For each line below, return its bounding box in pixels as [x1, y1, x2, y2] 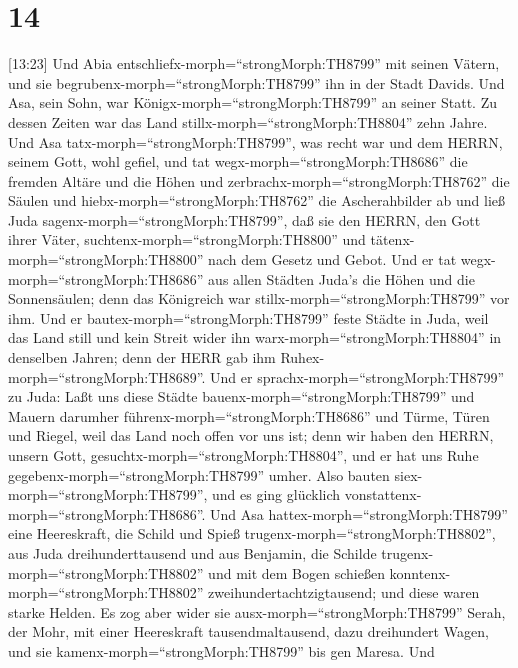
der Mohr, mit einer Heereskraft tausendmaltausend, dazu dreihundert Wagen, [8, 621, 489, 642]
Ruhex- [280, 347, 325, 368]
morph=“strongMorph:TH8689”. [8, 366, 206, 387]
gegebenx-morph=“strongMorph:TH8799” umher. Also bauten [8, 464, 390, 485]
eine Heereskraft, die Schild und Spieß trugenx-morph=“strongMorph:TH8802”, [8, 523, 496, 544]
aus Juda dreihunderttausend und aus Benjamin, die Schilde [8, 542, 377, 563]
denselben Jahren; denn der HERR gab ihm [8, 347, 276, 368]
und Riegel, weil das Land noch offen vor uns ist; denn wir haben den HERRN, [8, 425, 494, 446]
